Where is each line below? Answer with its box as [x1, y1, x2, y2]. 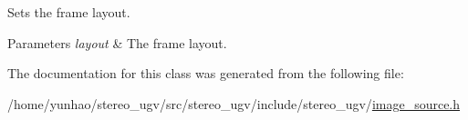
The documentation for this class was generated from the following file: [7, 64, 404, 83]
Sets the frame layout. [7, 3, 130, 21]
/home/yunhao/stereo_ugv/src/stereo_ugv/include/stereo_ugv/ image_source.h [7, 94, 461, 113]
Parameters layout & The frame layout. [7, 33, 227, 52]
